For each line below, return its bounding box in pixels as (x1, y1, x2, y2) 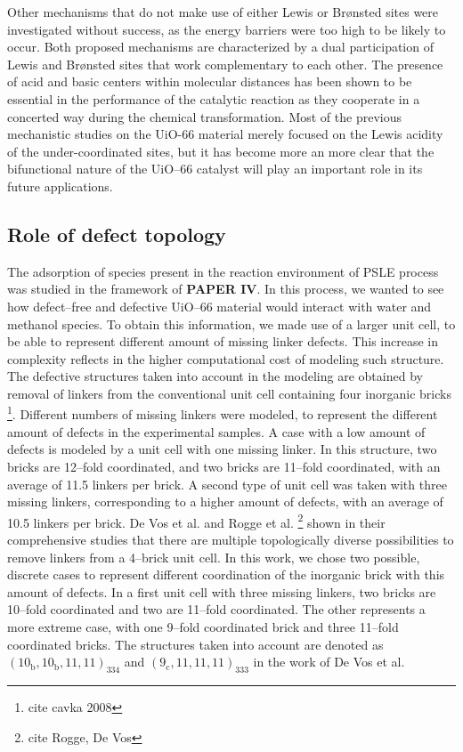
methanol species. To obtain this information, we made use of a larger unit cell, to (7, 314, 456, 333)
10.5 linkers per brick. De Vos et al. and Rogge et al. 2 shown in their (7, 510, 386, 531)
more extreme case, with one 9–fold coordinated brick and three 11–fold (7, 617, 399, 635)
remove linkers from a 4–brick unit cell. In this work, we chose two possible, (7, 547, 420, 566)
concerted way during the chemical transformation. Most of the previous (7, 107, 402, 125)
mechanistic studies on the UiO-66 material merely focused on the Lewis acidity (7, 125, 443, 143)
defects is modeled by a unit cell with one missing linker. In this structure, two (7, 440, 437, 458)
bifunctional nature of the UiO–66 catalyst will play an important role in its (7, 159, 423, 178)
